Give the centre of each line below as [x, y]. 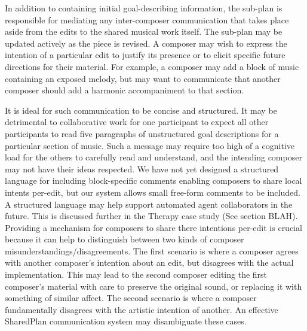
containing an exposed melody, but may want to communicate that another [143, 78]
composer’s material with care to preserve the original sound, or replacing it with [153, 286]
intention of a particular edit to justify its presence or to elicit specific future [145, 55]
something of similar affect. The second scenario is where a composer [131, 298]
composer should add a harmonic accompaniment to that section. [125, 90]
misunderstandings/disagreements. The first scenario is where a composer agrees [152, 250]
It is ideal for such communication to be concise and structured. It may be [141, 110]
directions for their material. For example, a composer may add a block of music [152, 66]
